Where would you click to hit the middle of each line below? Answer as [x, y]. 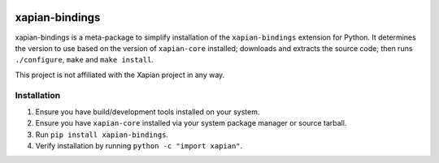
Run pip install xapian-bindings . [102, 135]
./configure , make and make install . [85, 60]
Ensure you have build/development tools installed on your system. [148, 112]
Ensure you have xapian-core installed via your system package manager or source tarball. [191, 123]
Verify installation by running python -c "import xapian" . [139, 146]
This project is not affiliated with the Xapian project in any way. [120, 75]
